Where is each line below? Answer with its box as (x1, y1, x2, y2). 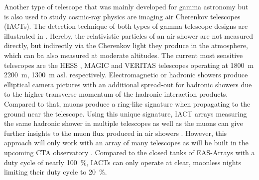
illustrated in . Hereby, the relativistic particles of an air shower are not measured (4, 30, 254, 41)
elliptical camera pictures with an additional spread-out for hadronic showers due (4, 79, 252, 89)
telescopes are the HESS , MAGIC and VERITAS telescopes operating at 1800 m (4, 60, 254, 70)
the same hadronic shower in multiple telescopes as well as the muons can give (4, 118, 243, 128)
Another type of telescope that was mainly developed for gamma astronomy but (4, 1, 249, 11)
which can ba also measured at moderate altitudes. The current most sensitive (4, 50, 243, 60)
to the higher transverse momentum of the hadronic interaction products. (4, 89, 228, 99)
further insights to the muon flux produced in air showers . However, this (4, 127, 227, 138)
